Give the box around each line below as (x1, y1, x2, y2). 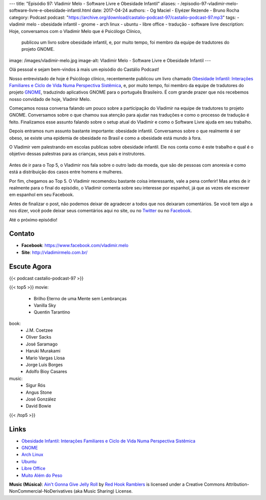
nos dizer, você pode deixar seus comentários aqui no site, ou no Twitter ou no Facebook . (9, 208, 192, 214)
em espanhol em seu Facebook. (9, 192, 74, 198)
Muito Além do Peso (21, 472, 63, 478)
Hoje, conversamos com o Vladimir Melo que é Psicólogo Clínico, (9, 28, 142, 34)
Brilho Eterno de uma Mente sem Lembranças (33, 295, 127, 301)
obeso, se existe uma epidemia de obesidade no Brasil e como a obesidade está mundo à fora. (9, 135, 202, 141)
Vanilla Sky (33, 302, 56, 308)
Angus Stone (26, 389, 52, 395)
